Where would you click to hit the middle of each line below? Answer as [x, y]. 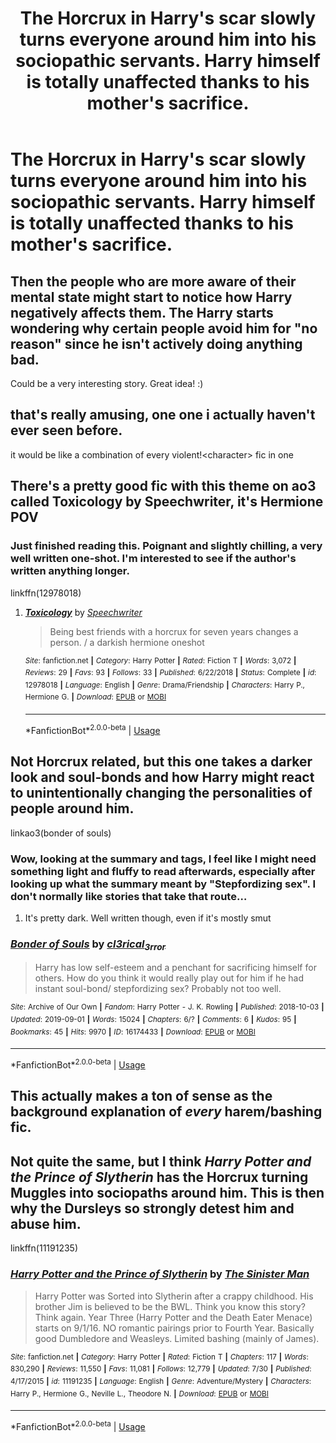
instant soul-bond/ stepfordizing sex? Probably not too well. [158, 989]
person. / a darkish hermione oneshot [127, 642]
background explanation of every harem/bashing [166, 1112]
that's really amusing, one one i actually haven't [163, 415]
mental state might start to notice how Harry [151, 297]
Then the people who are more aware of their [153, 281]
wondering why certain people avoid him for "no [164, 328]
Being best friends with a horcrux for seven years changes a [174, 631]
